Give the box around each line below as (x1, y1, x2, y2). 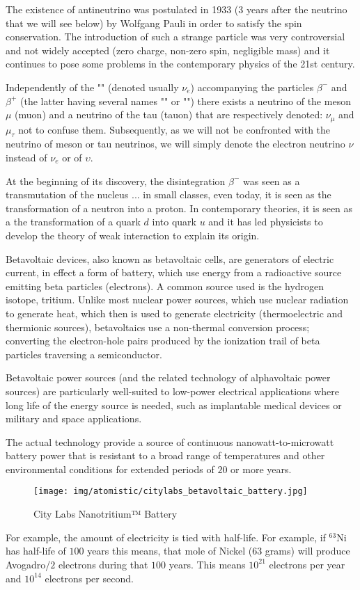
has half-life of (6, 543, 66, 558)
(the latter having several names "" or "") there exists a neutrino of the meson (20, 93, 351, 108)
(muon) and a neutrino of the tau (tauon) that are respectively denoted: (15, 107, 323, 122)
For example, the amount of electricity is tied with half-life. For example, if (6, 529, 326, 544)
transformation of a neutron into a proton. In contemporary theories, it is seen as (6, 200, 353, 215)
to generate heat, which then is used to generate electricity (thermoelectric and (6, 305, 343, 320)
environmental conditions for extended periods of (6, 461, 214, 476)
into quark (152, 214, 196, 229)
